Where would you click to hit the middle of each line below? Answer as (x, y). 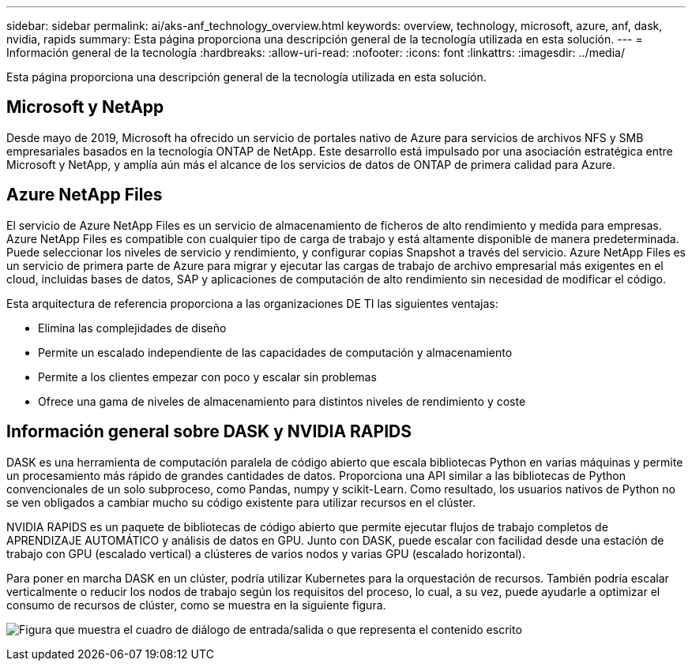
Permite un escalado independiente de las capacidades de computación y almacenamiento (275, 352)
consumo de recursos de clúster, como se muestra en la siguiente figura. (196, 605)
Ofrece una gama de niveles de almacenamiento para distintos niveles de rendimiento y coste (282, 401)
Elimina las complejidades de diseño (132, 328)
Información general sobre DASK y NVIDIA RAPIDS (209, 432)
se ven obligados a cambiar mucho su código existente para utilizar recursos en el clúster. (241, 502)
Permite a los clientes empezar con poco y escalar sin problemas (207, 377)
